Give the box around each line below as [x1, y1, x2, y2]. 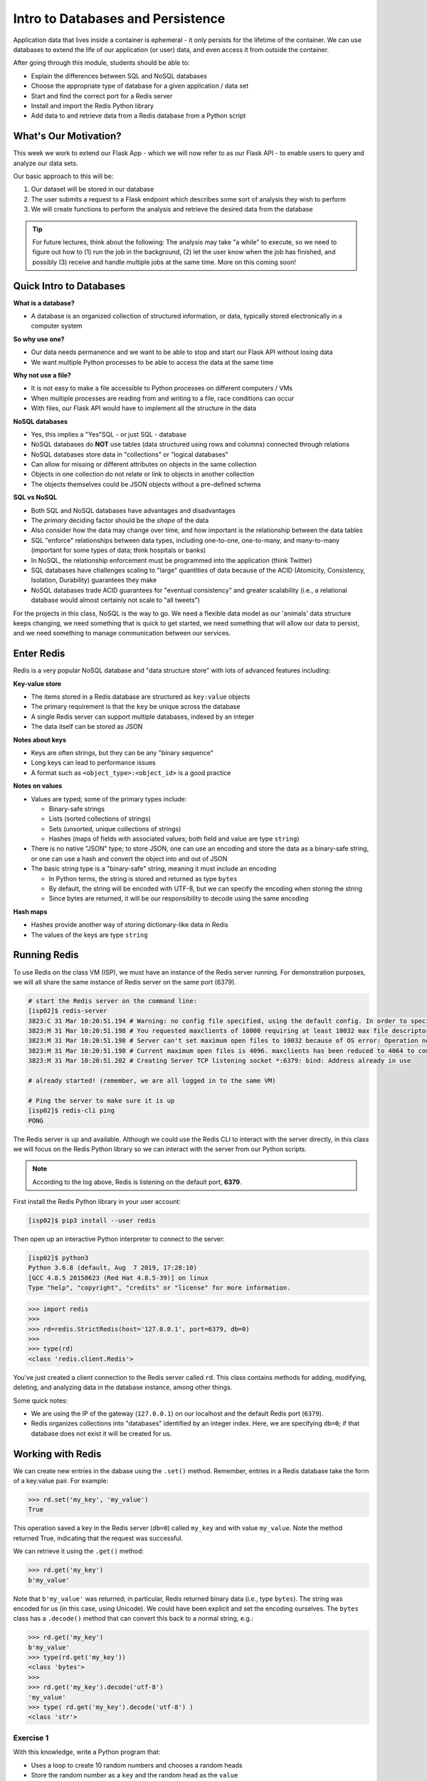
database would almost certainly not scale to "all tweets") [31, 596, 201, 605]
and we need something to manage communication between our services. [13, 629, 231, 638]
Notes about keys [13, 735, 67, 744]
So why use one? [13, 335, 65, 343]
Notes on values [13, 782, 63, 790]
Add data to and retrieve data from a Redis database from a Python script [31, 111, 246, 120]
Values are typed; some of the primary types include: [31, 794, 187, 803]
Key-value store [13, 679, 62, 687]
